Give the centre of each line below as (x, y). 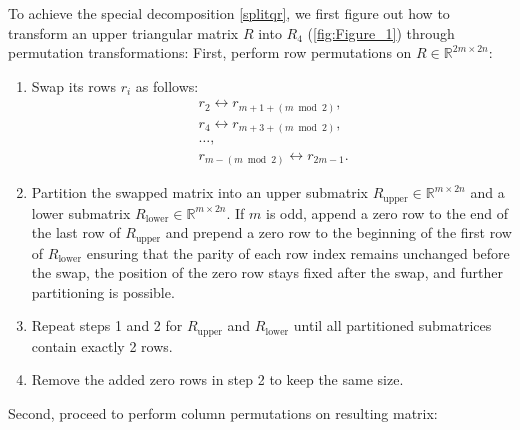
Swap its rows (73, 85)
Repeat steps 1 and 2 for (107, 325)
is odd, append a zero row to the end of (387, 212)
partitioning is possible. (103, 291)
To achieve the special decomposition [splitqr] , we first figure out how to (229, 13)
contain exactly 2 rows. (102, 345)
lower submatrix (81, 212)
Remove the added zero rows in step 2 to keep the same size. (217, 379)
